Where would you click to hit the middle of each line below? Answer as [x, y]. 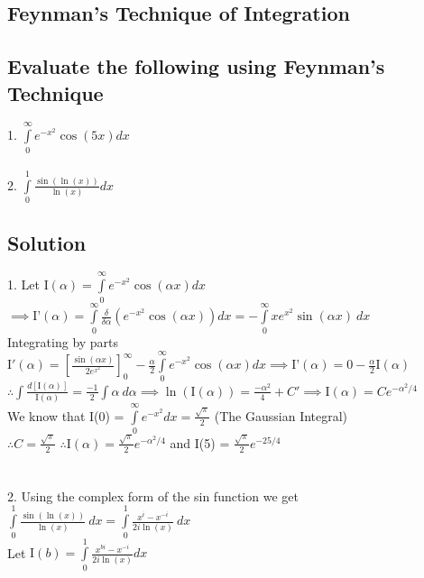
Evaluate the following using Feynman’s [196, 66]
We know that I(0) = [66, 415]
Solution [47, 242]
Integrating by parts [63, 341]
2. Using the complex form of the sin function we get [153, 495]
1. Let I [28, 284]
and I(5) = [200, 442]
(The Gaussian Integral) [281, 415]
